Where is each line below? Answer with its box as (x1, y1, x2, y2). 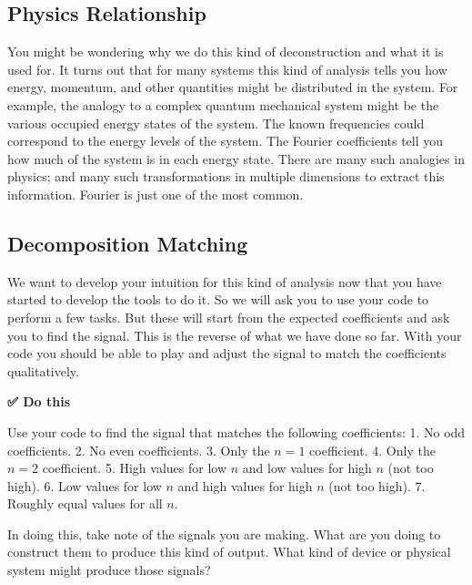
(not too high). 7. (328, 476, 426, 495)
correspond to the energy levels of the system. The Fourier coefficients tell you (7, 131, 444, 150)
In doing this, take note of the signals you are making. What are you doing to (7, 524, 441, 543)
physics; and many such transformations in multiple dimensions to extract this (7, 167, 445, 186)
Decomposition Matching (7, 229, 248, 257)
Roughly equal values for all (7, 494, 163, 513)
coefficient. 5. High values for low (42, 458, 227, 477)
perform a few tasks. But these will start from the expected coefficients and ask (7, 307, 450, 326)
